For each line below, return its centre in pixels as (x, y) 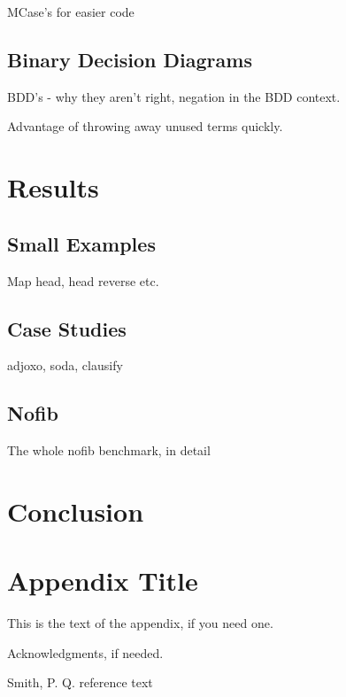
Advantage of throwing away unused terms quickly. (145, 126)
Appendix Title (103, 581)
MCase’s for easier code (71, 12)
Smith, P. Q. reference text (80, 682)
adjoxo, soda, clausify (65, 365)
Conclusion (76, 511)
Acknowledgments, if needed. (85, 652)
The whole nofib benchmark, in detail (109, 450)
